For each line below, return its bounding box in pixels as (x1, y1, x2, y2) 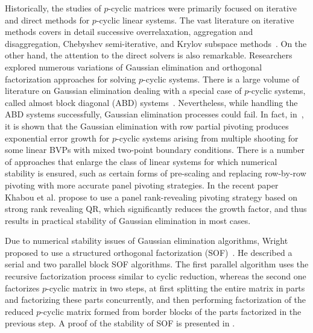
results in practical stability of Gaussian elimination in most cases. (5, 214, 251, 226)
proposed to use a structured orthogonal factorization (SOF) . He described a (5, 246, 292, 258)
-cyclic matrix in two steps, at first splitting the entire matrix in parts (46, 281, 305, 294)
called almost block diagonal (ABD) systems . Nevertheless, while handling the (5, 96, 298, 108)
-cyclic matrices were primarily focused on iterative (108, 2, 297, 14)
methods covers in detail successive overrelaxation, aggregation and (5, 25, 253, 38)
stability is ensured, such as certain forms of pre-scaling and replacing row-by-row (5, 167, 306, 179)
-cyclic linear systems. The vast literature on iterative (96, 13, 294, 26)
